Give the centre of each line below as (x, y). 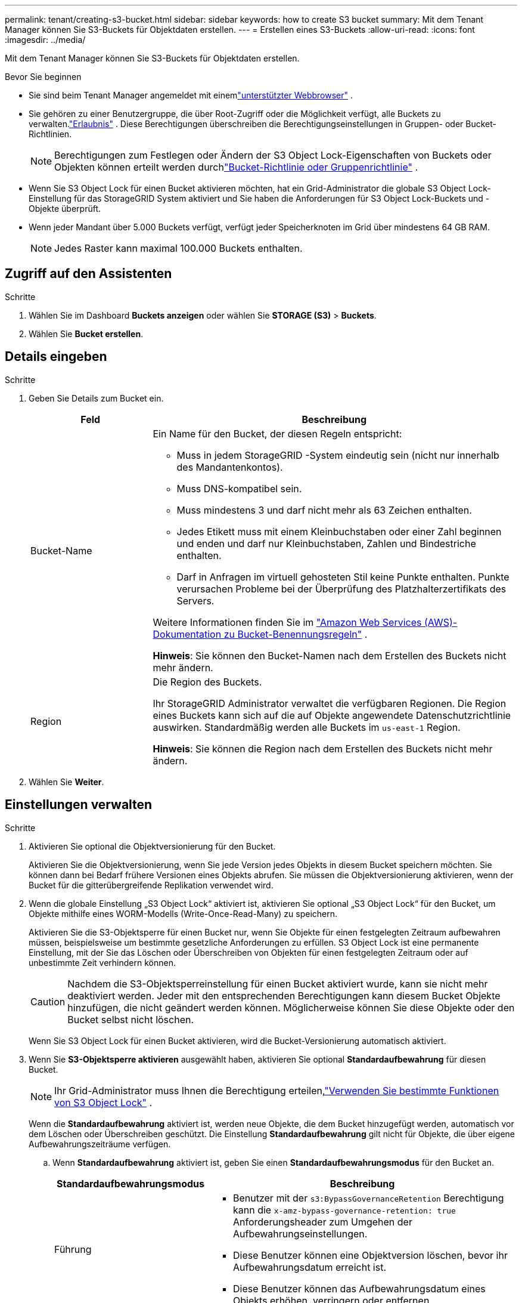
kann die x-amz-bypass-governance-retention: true (344, 1210)
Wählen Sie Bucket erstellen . (86, 334)
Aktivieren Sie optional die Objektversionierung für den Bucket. (152, 846)
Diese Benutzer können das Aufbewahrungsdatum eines (359, 1288)
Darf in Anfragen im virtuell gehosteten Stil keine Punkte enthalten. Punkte (343, 577)
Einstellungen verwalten (79, 805)
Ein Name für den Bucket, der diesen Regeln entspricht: (277, 433)
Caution (48, 1001)
